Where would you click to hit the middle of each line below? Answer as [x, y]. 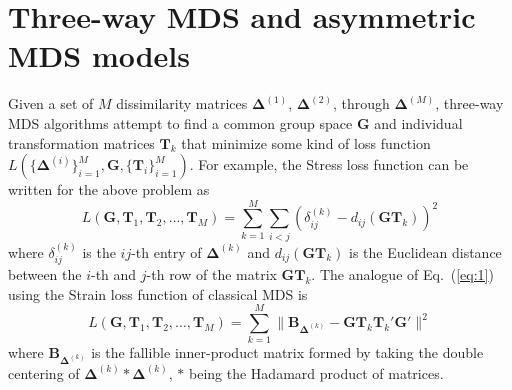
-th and [114, 274]
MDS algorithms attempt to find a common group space [180, 122]
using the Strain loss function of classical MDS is [158, 293]
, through [361, 103]
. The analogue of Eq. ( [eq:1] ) [402, 274]
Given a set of [51, 103]
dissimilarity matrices [182, 103]
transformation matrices [81, 142]
